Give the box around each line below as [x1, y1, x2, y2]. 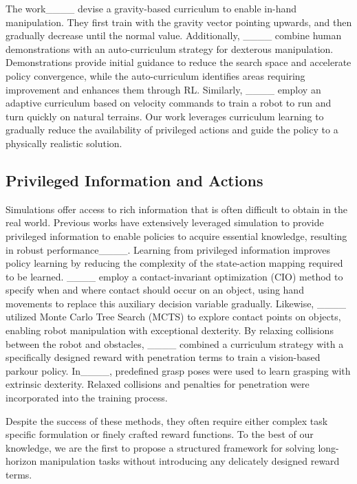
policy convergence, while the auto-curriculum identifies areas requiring [6, 68, 305, 82]
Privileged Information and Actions [6, 169, 263, 190]
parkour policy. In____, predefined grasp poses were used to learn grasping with [6, 363, 351, 377]
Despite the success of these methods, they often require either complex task [6, 413, 328, 428]
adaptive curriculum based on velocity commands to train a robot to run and [6, 96, 332, 110]
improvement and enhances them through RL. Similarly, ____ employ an [6, 82, 321, 96]
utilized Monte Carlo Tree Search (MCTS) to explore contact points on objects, [6, 309, 341, 324]
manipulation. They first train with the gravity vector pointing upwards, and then [6, 14, 352, 29]
